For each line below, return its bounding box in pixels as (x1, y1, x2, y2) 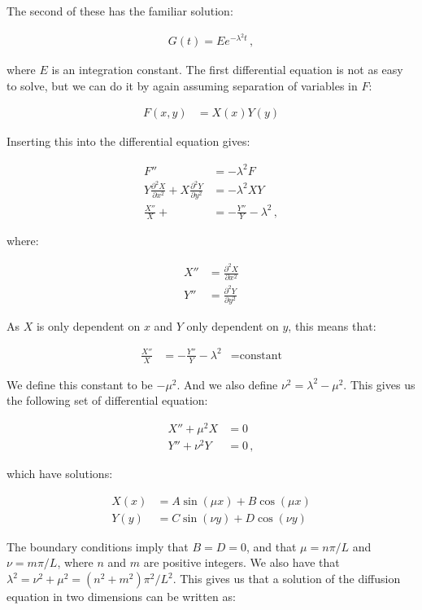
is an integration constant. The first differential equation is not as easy (51, 61, 403, 78)
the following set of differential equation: (7, 392, 208, 409)
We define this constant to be (7, 375, 153, 393)
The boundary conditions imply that (7, 538, 189, 555)
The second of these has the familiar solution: (7, 2, 233, 19)
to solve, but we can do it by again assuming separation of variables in (7, 77, 358, 94)
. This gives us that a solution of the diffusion (172, 570, 401, 587)
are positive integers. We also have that (143, 554, 340, 571)
